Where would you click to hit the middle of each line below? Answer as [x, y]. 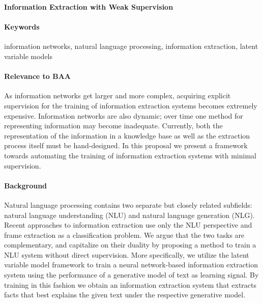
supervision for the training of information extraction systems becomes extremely [131, 105]
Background [26, 185]
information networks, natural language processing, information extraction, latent [131, 46]
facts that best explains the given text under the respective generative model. [125, 295]
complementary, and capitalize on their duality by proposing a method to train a [130, 245]
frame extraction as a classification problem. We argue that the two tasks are [124, 235]
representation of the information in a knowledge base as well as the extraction [127, 135]
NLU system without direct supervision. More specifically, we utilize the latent [127, 254]
